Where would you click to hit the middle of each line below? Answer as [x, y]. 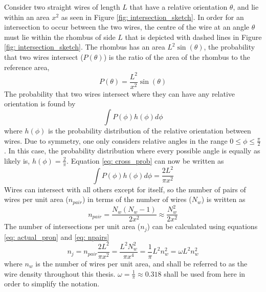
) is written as [223, 199]
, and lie [246, 7]
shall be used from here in [205, 273]
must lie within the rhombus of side [60, 37]
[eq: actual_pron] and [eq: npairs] [57, 237]
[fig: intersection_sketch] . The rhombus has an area [85, 47]
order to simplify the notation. [52, 284]
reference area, [27, 67]
